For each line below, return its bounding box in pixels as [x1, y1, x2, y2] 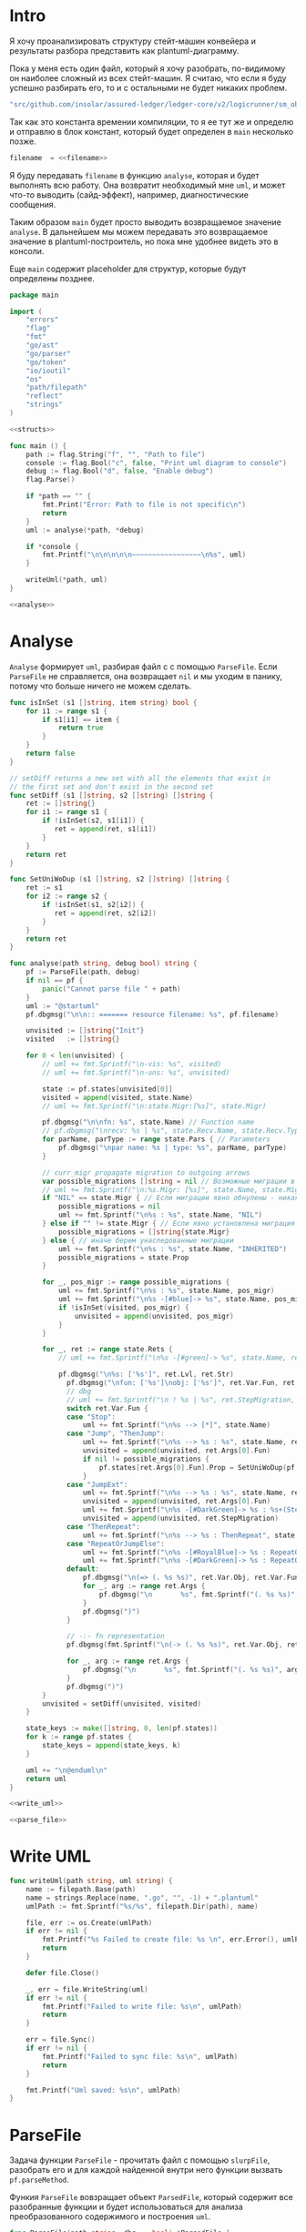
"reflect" [25, 392, 64, 401]
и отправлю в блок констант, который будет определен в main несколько [9, 126, 294, 137]
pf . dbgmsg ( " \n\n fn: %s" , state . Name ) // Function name [42, 1117, 255, 1127]
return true [57, 723, 104, 733]
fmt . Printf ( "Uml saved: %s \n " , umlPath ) [25, 2085, 181, 2094]
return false [25, 749, 76, 758]
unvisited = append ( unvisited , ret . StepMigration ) [82, 1513, 280, 1523]
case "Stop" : [66, 1412, 117, 1422]
